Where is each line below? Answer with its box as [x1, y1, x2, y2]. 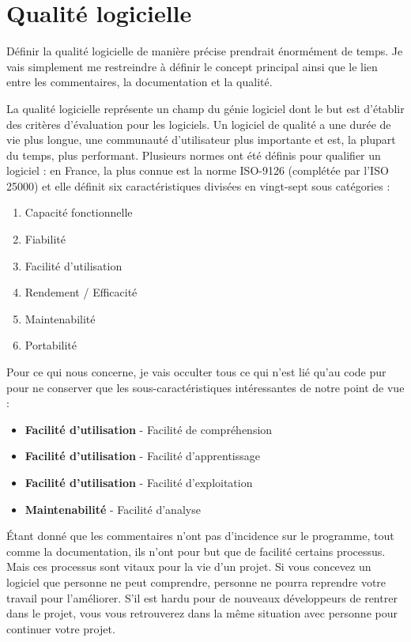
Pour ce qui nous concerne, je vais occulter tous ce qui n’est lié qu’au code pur [6, 364, 386, 380]
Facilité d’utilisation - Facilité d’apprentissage [25, 448, 260, 464]
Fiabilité [25, 231, 66, 247]
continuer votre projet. [6, 620, 115, 636]
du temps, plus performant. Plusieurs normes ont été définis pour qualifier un [6, 146, 381, 163]
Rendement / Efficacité [25, 284, 138, 300]
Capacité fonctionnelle [25, 204, 133, 221]
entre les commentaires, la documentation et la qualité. [6, 74, 273, 90]
